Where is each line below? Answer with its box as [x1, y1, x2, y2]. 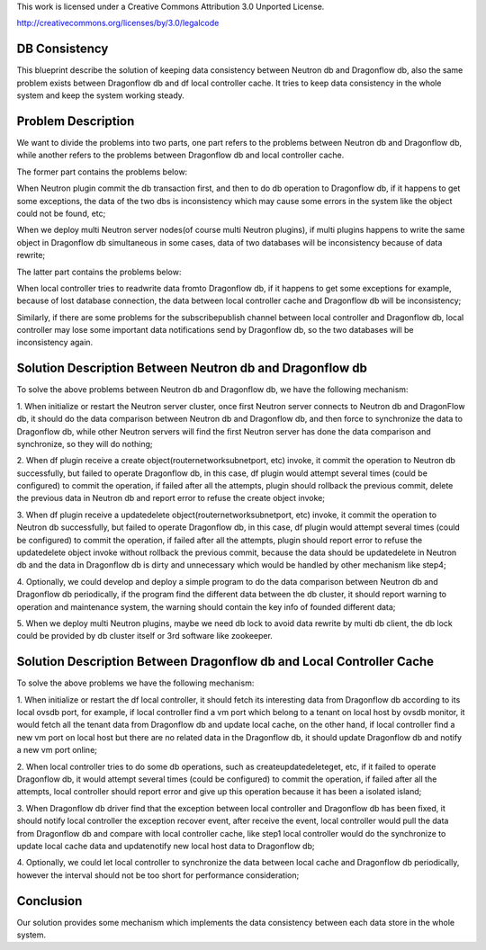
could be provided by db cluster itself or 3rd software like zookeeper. [16, 631, 274, 641]
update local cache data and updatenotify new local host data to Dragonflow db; [16, 840, 315, 851]
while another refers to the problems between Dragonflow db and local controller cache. [16, 149, 345, 161]
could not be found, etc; [16, 208, 106, 219]
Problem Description [16, 113, 135, 129]
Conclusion [16, 893, 83, 909]
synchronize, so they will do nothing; [16, 438, 153, 449]
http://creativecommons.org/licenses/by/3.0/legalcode [16, 18, 220, 29]
